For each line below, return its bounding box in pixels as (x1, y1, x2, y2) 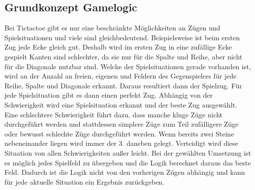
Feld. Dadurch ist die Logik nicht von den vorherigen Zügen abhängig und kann (4, 167, 245, 177)
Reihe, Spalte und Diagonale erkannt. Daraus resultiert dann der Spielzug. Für (4, 80, 242, 90)
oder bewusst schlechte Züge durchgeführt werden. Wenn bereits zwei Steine (4, 128, 234, 138)
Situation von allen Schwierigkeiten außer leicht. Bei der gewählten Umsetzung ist (4, 147, 251, 158)
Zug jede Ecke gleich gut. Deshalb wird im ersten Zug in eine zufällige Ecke (4, 42, 232, 52)
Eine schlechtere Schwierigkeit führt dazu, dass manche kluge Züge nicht (4, 109, 223, 119)
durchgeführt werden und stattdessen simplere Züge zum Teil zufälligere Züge (4, 119, 239, 129)
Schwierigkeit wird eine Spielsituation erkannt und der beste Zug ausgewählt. (4, 99, 237, 109)
